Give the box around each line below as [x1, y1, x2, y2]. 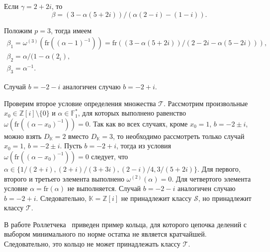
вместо [68, 130, 89, 141]
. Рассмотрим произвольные [164, 98, 248, 108]
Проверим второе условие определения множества [4, 98, 156, 108]
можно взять [4, 130, 42, 141]
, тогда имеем [50, 25, 92, 35]
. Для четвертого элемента [172, 173, 251, 184]
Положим [4, 25, 32, 35]
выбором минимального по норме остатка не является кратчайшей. [4, 229, 207, 239]
